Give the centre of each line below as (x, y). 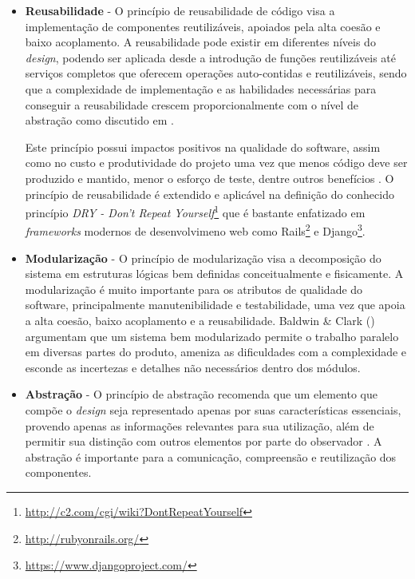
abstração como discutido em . (99, 120)
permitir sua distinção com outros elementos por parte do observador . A (204, 441)
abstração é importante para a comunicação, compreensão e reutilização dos (211, 456)
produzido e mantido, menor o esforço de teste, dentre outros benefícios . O (209, 178)
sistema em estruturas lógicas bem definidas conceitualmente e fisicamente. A (214, 274)
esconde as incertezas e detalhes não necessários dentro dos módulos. (193, 367)
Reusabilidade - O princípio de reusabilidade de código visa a (180, 10)
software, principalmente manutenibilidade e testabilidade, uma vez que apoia (215, 305)
